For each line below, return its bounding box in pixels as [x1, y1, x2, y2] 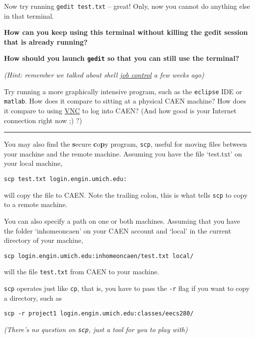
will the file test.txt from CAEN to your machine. [4, 266, 159, 277]
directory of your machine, [4, 235, 83, 245]
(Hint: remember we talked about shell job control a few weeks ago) [4, 70, 204, 80]
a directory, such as [4, 292, 62, 303]
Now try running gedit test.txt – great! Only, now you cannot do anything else [4, 1, 250, 11]
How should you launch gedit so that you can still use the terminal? [4, 53, 239, 63]
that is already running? [4, 36, 88, 47]
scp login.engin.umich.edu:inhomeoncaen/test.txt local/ [4, 252, 194, 260]
